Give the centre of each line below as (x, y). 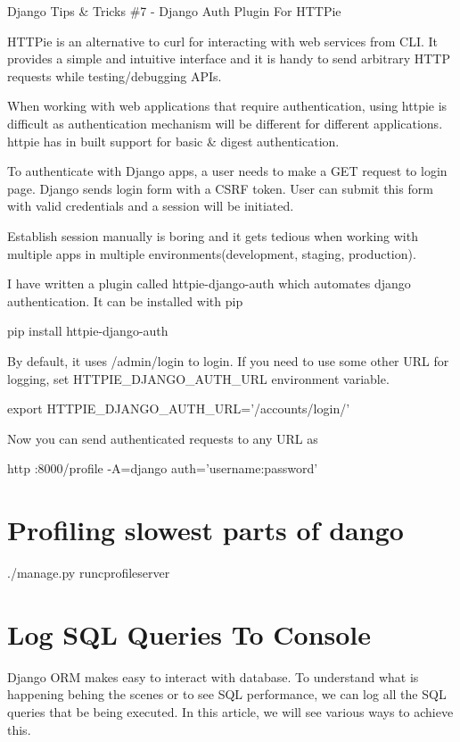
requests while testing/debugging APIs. (115, 75)
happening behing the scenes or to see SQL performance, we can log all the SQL (227, 694)
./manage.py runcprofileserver (89, 572)
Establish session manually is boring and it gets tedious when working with (213, 235)
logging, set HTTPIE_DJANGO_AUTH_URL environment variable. (198, 378)
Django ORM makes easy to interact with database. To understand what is (213, 676)
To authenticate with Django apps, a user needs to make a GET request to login (227, 171)
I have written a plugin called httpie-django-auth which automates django (209, 283)
